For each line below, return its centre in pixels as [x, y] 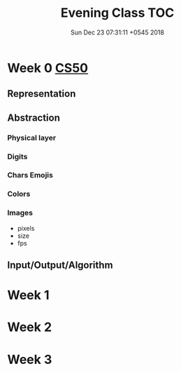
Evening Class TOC [117, 13]
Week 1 [28, 295]
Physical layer [32, 137]
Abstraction [34, 117]
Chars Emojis [30, 175]
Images [20, 213]
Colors [19, 194]
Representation [42, 94]
